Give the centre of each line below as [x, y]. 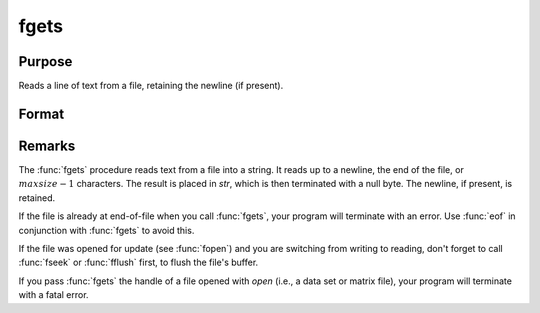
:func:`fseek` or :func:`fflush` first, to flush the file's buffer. [138, 262]
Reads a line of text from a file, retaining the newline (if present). [151, 86]
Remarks [47, 145]
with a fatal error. [53, 295]
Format [41, 113]
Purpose [45, 61]
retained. [37, 197]
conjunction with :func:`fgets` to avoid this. [106, 230]
